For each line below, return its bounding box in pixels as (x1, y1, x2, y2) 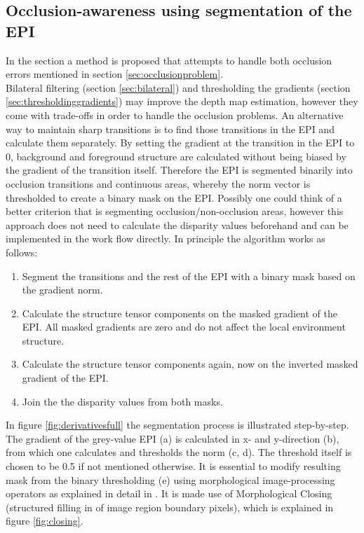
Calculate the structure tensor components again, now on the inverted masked (22, 357, 358, 371)
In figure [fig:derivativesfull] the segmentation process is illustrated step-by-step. (6, 417, 349, 432)
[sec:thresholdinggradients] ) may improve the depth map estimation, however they (6, 94, 358, 109)
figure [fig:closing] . (6, 513, 83, 528)
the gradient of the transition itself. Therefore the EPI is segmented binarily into (6, 162, 353, 177)
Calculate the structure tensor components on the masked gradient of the (22, 305, 338, 320)
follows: (6, 244, 38, 259)
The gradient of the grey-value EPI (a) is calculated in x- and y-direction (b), (6, 431, 339, 445)
